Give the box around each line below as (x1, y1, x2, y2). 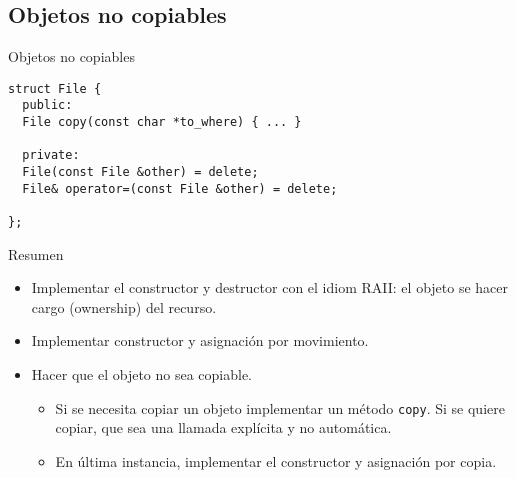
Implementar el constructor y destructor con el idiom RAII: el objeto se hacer (31, 277, 509, 298)
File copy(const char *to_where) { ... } (22, 115, 302, 130)
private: (22, 148, 80, 163)
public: (22, 98, 73, 113)
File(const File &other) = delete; (22, 165, 259, 180)
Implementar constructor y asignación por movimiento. (31, 330, 369, 351)
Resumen (8, 243, 64, 264)
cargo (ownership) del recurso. (31, 296, 217, 317)
